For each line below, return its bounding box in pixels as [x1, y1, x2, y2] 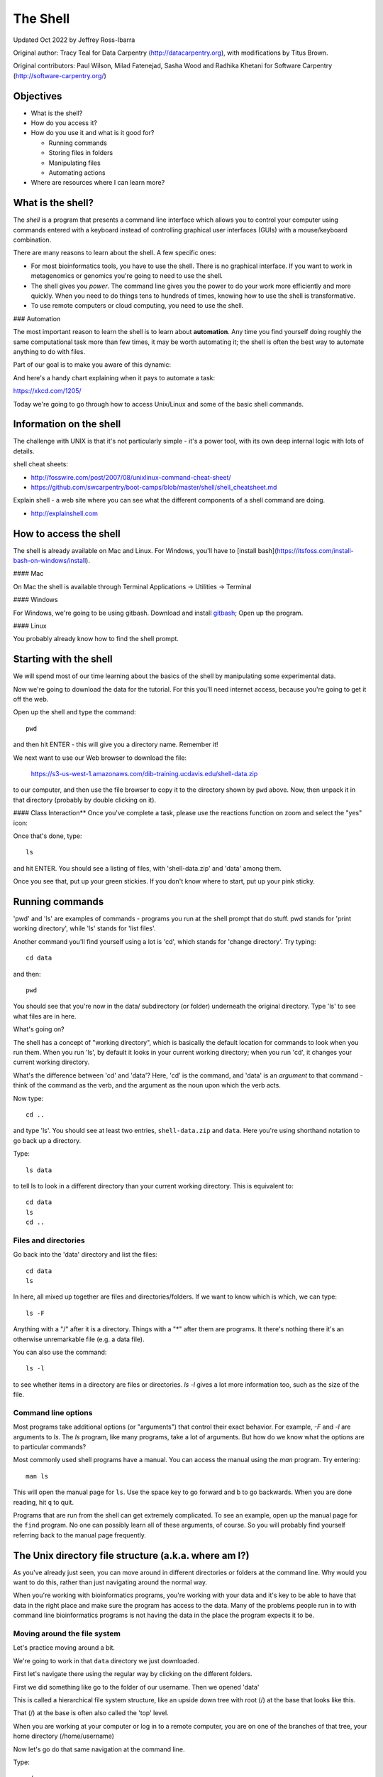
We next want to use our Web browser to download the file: [13, 753, 187, 762]
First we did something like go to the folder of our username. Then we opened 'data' [13, 1682, 260, 1691]
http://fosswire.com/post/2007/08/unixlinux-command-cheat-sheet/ [30, 473, 231, 481]
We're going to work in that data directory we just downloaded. [13, 1656, 200, 1665]
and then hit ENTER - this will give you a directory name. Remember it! [13, 740, 219, 749]
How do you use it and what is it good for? [30, 129, 155, 137]
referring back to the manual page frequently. [13, 1530, 147, 1539]
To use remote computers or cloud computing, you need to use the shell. [30, 301, 244, 310]
